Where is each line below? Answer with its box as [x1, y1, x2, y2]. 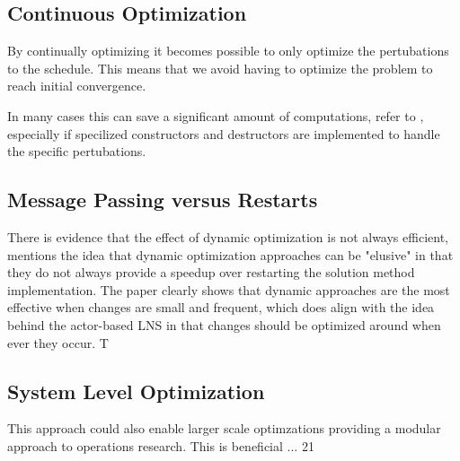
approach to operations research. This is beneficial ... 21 [7, 436, 314, 455]
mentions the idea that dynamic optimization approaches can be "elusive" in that [7, 245, 454, 264]
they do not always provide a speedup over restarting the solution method [7, 263, 415, 282]
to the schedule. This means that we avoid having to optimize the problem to [7, 58, 433, 77]
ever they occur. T [7, 333, 109, 352]
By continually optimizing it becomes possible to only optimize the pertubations [7, 41, 449, 60]
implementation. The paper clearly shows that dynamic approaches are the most [7, 280, 450, 299]
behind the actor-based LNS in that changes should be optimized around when [7, 315, 441, 334]
